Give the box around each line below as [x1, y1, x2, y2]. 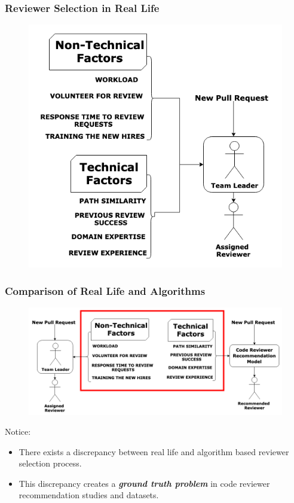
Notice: [5, 425, 31, 438]
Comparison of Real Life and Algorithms [5, 283, 206, 298]
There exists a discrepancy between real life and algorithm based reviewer [19, 445, 289, 458]
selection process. [19, 457, 82, 470]
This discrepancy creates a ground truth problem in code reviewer [19, 477, 270, 489]
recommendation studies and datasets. [19, 489, 159, 501]
